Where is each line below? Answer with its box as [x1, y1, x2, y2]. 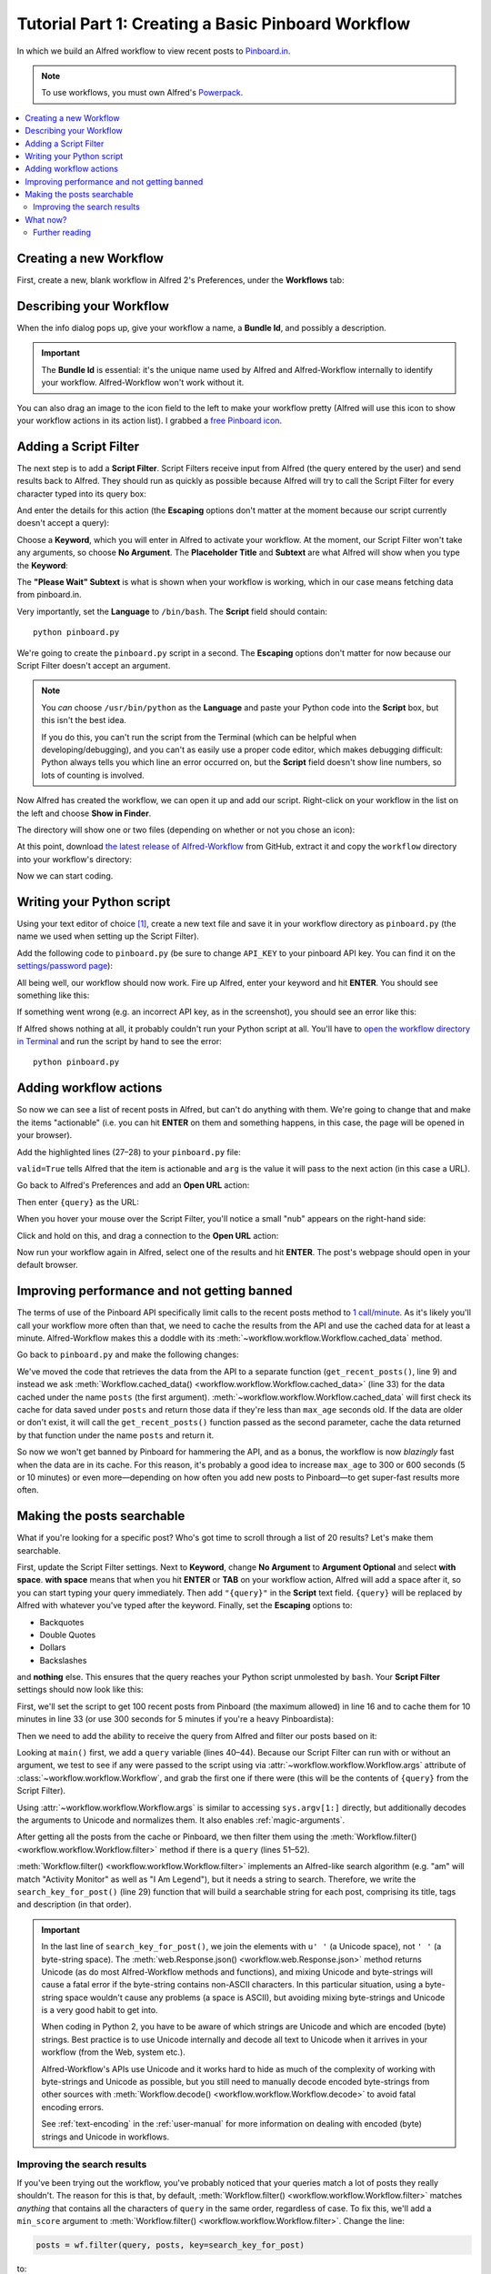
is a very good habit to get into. [41, 2005, 158, 2016]
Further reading [33, 227, 91, 238]
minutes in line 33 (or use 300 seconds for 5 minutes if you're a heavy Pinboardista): [16, 1714, 334, 1725]
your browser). [16, 1130, 73, 1141]
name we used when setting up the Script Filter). [16, 931, 200, 941]
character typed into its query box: [16, 488, 147, 499]
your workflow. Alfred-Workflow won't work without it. [41, 377, 245, 388]
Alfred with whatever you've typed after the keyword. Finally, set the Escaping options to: [16, 1600, 353, 1611]
